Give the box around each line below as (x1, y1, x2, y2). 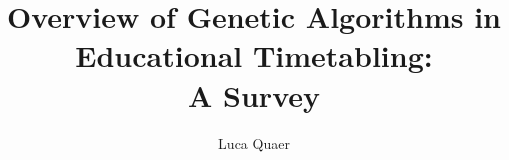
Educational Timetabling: (75, 35, 433, 76)
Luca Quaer (218, 132, 290, 153)
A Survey (188, 74, 320, 115)
